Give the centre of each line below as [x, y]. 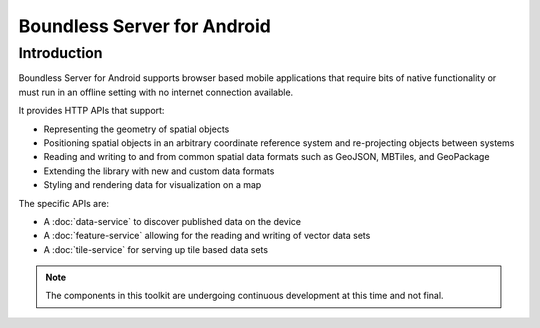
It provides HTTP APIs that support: [91, 111]
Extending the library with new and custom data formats [159, 171]
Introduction [60, 53]
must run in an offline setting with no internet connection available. [156, 92]
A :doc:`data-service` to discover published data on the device [172, 221]
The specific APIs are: [64, 203]
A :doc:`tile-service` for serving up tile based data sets [156, 249]
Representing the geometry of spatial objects [136, 129]
